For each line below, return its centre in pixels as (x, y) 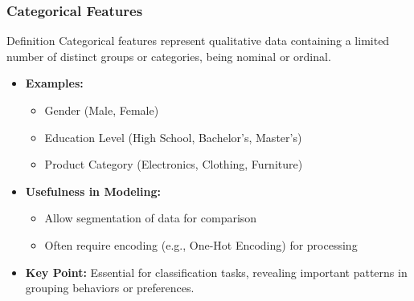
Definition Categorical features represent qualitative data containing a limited (198, 41)
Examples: (54, 83)
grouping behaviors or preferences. (110, 288)
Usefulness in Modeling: (93, 191)
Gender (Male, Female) (102, 110)
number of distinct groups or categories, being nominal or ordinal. (169, 56)
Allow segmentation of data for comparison (151, 218)
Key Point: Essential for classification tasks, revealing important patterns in (216, 272)
